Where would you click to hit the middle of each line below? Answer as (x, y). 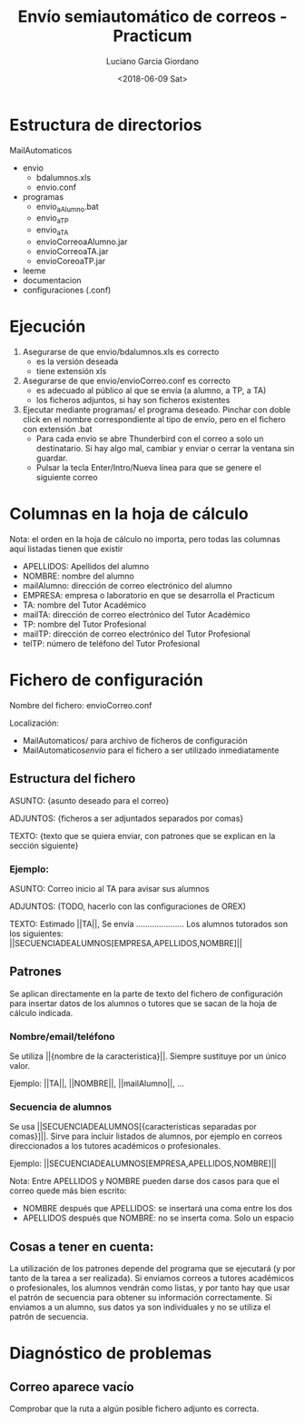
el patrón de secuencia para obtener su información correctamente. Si (141, 1298)
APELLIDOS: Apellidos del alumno (86, 566)
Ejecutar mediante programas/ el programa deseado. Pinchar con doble (157, 410)
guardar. (52, 458)
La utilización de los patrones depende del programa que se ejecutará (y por (152, 1269)
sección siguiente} (44, 845)
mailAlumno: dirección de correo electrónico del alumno (128, 585)
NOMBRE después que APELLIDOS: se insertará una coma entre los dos (157, 1209)
